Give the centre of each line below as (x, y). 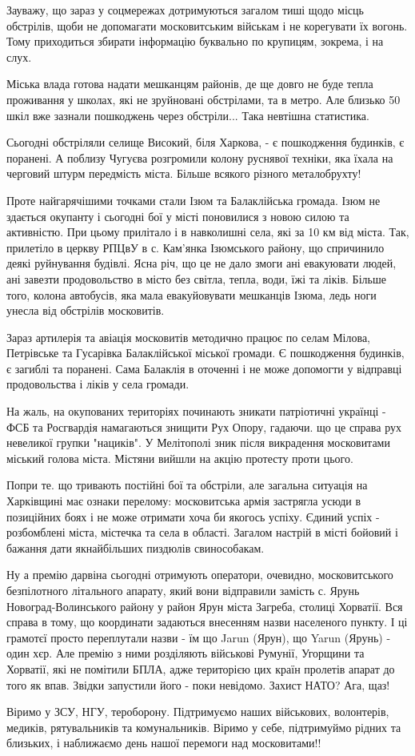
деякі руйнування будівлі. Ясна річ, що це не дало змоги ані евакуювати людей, (202, 263)
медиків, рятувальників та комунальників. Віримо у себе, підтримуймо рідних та (204, 727)
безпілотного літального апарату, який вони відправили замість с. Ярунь (183, 590)
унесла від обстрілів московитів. (86, 310)
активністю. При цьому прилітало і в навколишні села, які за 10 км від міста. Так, (208, 232)
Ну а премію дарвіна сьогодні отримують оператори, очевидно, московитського (200, 575)
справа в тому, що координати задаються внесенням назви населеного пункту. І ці (207, 622)
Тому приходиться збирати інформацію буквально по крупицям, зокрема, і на (195, 41)
